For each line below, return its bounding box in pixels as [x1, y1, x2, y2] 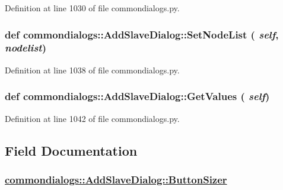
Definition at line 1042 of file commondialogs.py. [5, 112, 180, 124]
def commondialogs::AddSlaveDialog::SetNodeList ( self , [5, 27, 279, 41]
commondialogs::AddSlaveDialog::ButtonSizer [5, 172, 227, 186]
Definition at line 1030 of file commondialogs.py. [5, 2, 180, 14]
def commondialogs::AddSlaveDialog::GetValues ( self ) [5, 89, 270, 104]
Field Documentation [5, 141, 138, 159]
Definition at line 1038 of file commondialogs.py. [5, 63, 180, 76]
